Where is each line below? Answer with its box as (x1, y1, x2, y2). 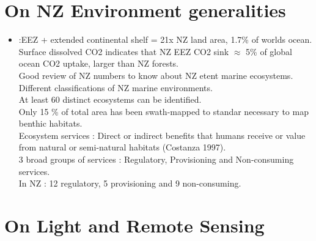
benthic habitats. (18, 117, 83, 130)
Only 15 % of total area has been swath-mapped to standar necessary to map (18, 105, 309, 117)
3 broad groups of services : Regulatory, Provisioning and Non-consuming (18, 153, 294, 166)
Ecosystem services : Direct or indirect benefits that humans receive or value (18, 128, 306, 141)
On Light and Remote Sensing (4, 213, 265, 238)
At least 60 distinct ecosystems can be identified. (18, 93, 202, 106)
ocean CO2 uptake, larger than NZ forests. (18, 57, 179, 70)
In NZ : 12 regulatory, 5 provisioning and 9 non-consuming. (18, 177, 241, 190)
